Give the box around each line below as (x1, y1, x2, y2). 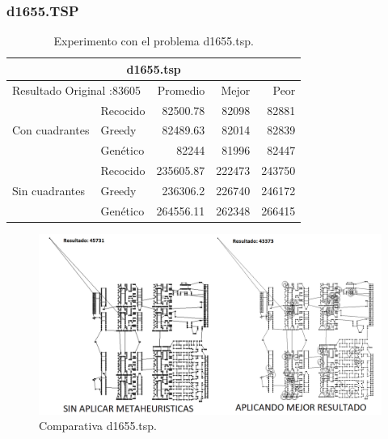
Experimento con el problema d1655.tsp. (53, 32, 254, 49)
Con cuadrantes (12, 121, 90, 139)
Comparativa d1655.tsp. (39, 417, 157, 434)
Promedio (157, 81, 205, 98)
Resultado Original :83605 (12, 81, 141, 98)
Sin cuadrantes (12, 181, 85, 198)
